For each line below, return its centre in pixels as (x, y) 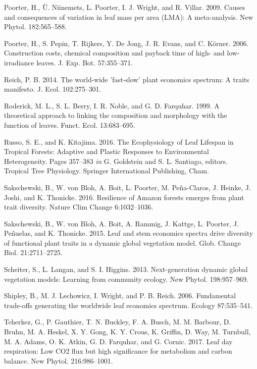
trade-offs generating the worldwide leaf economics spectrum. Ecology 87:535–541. (128, 305)
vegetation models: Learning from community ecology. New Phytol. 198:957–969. (126, 279)
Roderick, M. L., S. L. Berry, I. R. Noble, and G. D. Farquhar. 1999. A (112, 105)
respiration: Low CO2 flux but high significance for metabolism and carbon (118, 351)
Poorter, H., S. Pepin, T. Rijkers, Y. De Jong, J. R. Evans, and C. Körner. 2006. (126, 43)
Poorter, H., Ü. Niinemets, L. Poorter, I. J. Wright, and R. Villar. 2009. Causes (125, 7)
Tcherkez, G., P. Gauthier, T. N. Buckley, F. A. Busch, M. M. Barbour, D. (118, 322)
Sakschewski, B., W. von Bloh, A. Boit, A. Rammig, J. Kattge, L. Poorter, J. (122, 223)
